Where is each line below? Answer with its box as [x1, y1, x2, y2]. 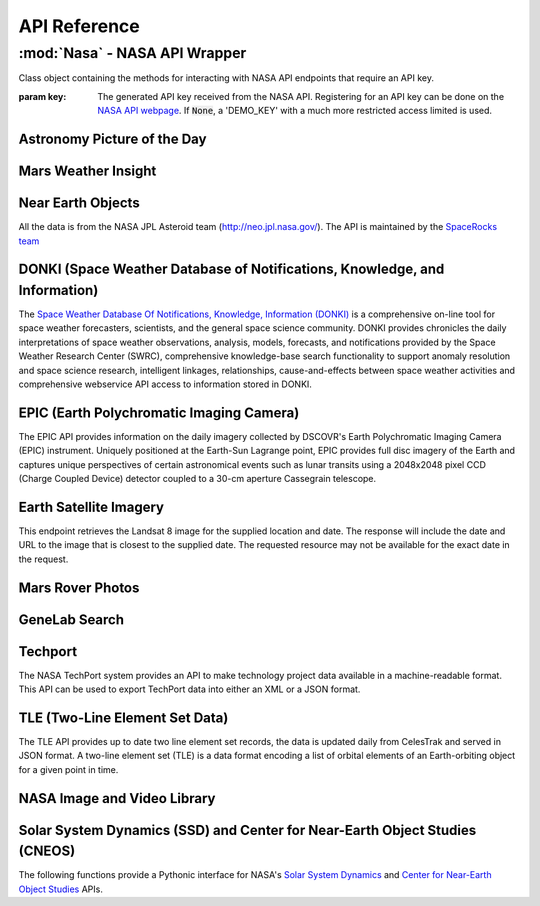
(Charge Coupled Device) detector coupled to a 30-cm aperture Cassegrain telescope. [18, 473, 377, 485]
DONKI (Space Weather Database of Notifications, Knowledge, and [18, 261, 445, 278]
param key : [18, 90, 67, 102]
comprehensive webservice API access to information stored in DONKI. [18, 378, 312, 390]
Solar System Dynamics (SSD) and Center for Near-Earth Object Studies [18, 821, 477, 839]
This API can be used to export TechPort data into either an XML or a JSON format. [18, 683, 361, 695]
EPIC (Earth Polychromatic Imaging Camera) [18, 404, 300, 421]
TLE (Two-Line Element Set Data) [18, 709, 229, 726]
